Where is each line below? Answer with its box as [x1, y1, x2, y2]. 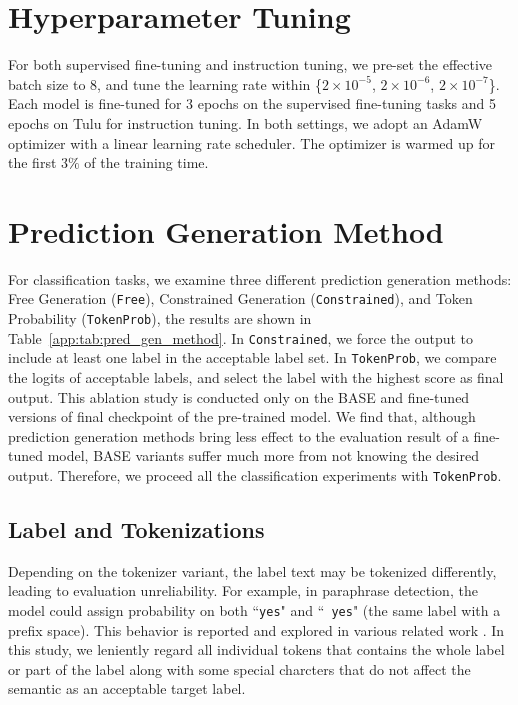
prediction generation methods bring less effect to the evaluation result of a [8, 425, 469, 446]
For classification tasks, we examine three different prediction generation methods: [8, 268, 512, 289]
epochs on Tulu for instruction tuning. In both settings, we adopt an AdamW [8, 112, 483, 133]
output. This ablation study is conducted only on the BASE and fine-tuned [8, 386, 470, 407]
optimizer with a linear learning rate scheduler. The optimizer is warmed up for [8, 132, 495, 153]
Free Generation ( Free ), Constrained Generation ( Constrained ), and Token [8, 288, 473, 309]
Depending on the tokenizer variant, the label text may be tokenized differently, [8, 560, 497, 581]
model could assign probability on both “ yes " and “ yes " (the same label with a [8, 600, 501, 621]
